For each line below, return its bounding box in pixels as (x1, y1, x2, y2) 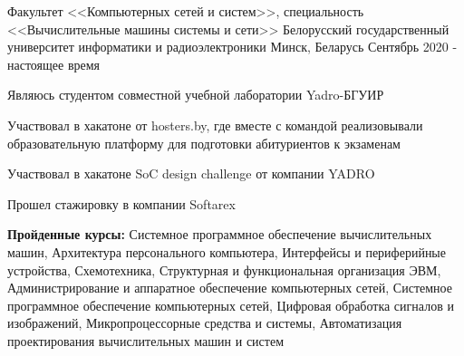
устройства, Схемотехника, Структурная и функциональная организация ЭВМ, (7, 260, 441, 279)
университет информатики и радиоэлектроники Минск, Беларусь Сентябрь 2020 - (7, 37, 458, 56)
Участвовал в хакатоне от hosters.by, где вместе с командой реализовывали (7, 115, 423, 134)
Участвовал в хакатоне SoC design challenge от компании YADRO (7, 164, 375, 183)
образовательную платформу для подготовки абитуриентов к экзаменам (7, 133, 401, 152)
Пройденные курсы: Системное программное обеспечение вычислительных (7, 225, 432, 244)
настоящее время (7, 54, 101, 73)
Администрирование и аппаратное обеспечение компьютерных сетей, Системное (7, 278, 452, 297)
